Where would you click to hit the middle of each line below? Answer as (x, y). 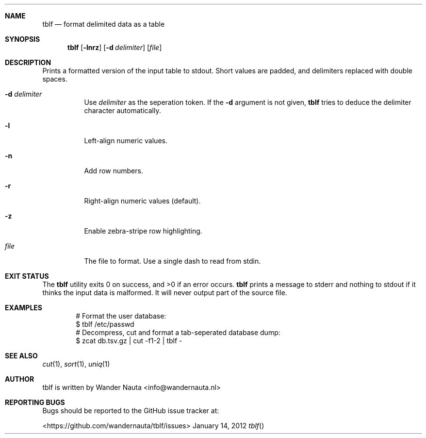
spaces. (55, 79)
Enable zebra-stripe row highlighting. (143, 231)
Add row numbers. (114, 171)
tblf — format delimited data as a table (104, 24)
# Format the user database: (121, 316)
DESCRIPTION (28, 62)
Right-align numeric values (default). (142, 201)
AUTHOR (20, 379)
